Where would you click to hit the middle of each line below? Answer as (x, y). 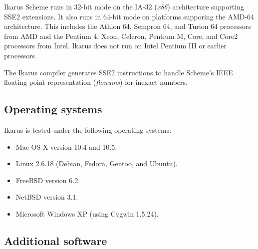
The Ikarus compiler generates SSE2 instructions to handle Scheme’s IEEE (119, 72)
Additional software (56, 240)
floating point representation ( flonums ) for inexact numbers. (96, 82)
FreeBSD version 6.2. (48, 180)
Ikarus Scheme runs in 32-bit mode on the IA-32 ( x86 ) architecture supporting (124, 6)
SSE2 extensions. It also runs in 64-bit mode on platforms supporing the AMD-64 (129, 16)
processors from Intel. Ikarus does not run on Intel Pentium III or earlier (115, 46)
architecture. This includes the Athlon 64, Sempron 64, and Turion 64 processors (128, 26)
